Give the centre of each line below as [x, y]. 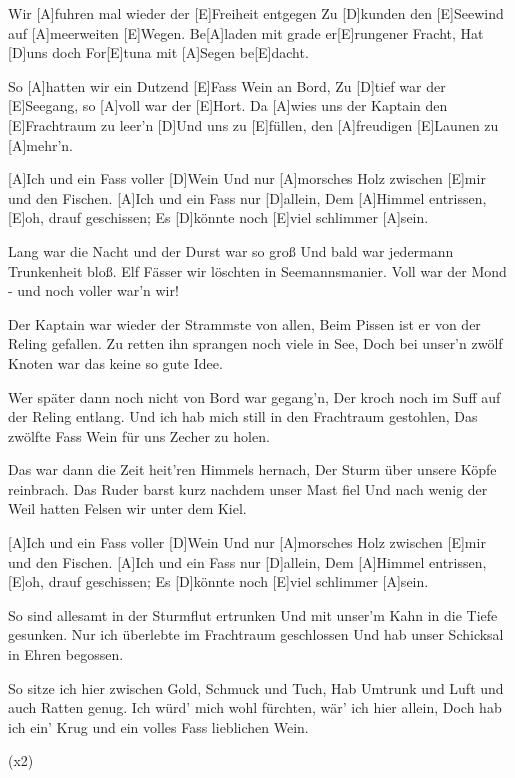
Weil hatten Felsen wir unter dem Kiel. [127, 508]
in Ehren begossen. [66, 654]
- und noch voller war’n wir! [93, 290]
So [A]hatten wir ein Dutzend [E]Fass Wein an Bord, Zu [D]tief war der [227, 85]
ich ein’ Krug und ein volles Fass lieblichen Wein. [158, 726]
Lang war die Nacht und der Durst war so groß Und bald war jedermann [231, 250]
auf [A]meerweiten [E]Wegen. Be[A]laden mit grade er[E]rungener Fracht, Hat [246, 32]
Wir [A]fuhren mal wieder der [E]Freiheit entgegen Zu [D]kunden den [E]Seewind [256, 13]
